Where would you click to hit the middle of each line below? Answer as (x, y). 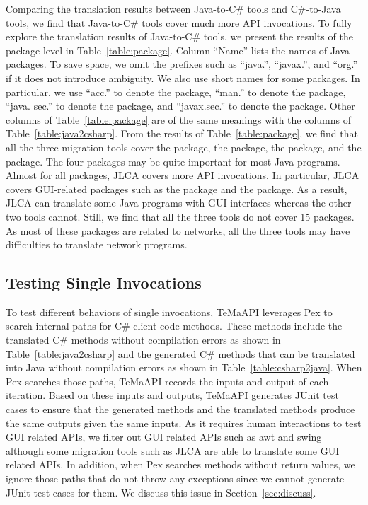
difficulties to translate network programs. (97, 244)
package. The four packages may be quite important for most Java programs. (173, 161)
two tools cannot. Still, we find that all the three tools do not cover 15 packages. (180, 216)
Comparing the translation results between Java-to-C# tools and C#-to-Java (173, 8)
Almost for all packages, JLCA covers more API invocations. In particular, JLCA (183, 175)
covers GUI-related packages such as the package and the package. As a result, (177, 188)
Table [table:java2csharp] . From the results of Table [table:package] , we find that (182, 133)
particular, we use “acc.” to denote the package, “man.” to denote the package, (176, 92)
